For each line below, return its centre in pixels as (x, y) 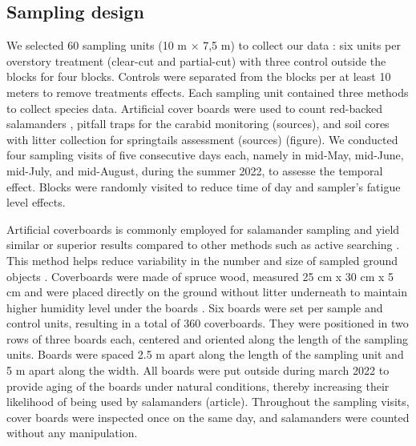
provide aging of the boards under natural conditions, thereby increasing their (198, 386)
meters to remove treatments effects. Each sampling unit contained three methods (208, 92)
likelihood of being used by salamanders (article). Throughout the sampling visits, (208, 402)
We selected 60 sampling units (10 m (97, 45)
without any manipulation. (72, 433)
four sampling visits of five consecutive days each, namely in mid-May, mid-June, (205, 155)
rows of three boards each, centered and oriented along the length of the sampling (207, 338)
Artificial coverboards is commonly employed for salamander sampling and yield (203, 229)
